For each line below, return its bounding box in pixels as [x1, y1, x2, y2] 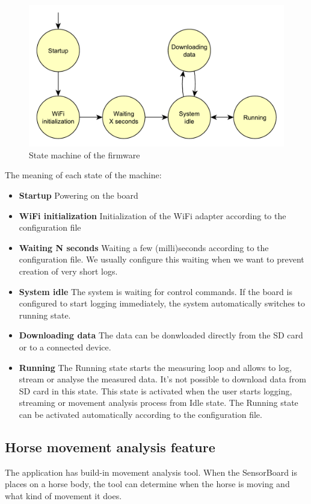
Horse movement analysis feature [5, 437, 215, 456]
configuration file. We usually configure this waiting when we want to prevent [19, 253, 304, 266]
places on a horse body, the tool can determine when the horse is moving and [5, 478, 290, 490]
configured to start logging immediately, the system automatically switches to [19, 297, 306, 310]
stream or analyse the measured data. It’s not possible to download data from [19, 373, 306, 385]
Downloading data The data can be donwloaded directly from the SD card [19, 329, 303, 341]
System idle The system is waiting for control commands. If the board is [19, 285, 292, 297]
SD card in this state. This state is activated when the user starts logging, [19, 384, 292, 397]
